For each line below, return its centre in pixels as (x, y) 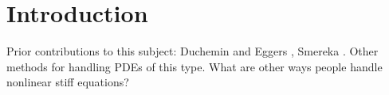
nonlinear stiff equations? (68, 82)
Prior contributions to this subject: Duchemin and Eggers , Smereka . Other (193, 51)
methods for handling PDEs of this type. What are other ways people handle (194, 66)
